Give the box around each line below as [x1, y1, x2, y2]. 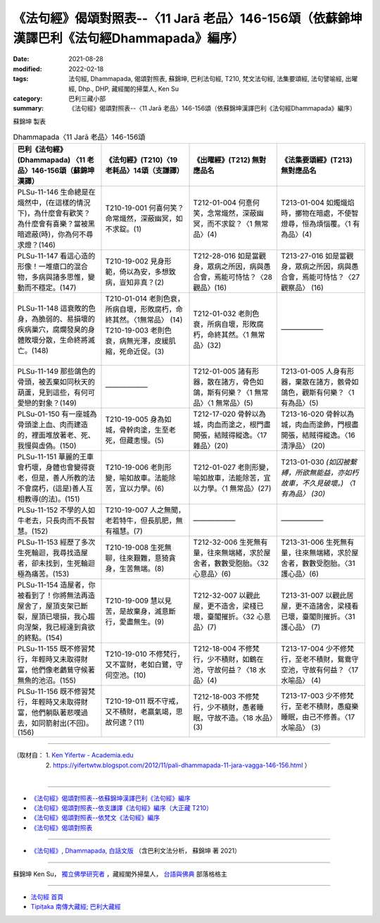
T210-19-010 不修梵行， [105, 649, 184, 659]
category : [13, 94, 43, 102]
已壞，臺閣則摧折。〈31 [280, 612, 355, 621]
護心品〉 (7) [280, 622, 321, 632]
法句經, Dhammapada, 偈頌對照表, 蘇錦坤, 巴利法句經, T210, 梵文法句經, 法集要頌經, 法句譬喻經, [68, 75, 344, 83]
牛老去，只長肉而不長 [17, 516, 88, 526]
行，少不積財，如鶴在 [193, 655, 264, 664]
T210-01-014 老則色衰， [105, 294, 184, 304]
